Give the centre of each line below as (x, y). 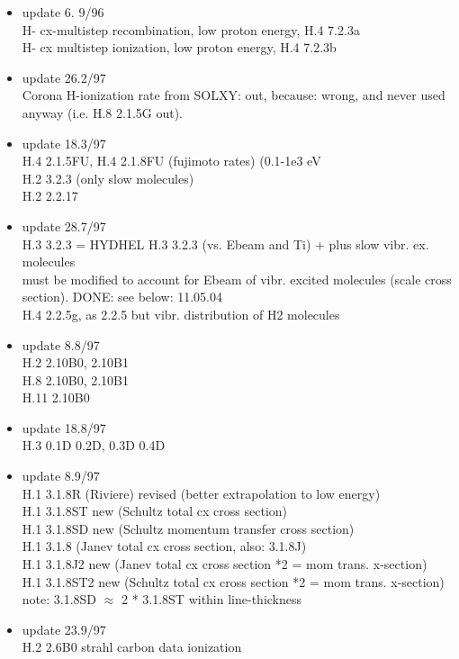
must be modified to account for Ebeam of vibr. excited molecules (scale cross (237, 279)
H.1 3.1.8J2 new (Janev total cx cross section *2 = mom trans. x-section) (225, 564)
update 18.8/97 (64, 427)
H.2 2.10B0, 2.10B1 (76, 362)
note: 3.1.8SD (59, 599)
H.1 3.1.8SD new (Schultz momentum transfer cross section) (188, 528)
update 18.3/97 (64, 143)
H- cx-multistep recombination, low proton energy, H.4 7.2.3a (191, 29)
